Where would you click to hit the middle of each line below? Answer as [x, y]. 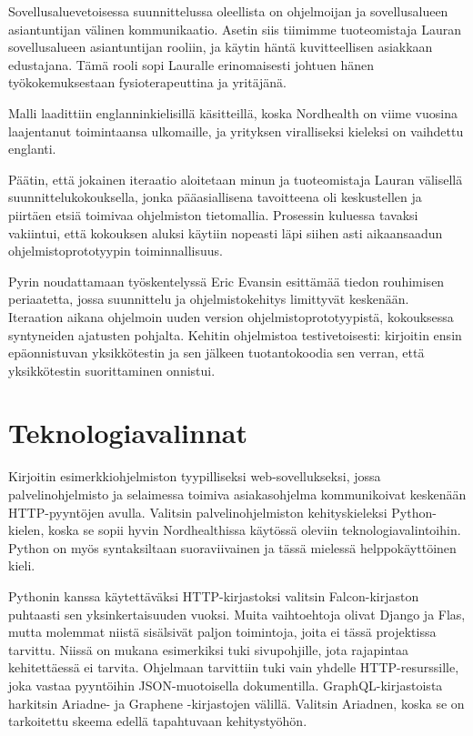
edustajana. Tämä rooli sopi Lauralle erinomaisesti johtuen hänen [191, 64]
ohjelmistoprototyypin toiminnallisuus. [116, 251]
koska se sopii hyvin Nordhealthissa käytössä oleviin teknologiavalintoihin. [254, 530]
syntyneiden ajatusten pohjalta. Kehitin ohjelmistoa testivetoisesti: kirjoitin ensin [235, 334]
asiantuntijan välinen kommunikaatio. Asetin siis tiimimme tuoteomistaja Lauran [235, 29]
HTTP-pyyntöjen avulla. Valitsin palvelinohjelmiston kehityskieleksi [198, 512]
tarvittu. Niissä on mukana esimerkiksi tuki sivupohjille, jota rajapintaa [209, 649]
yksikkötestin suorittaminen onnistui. [112, 370]
